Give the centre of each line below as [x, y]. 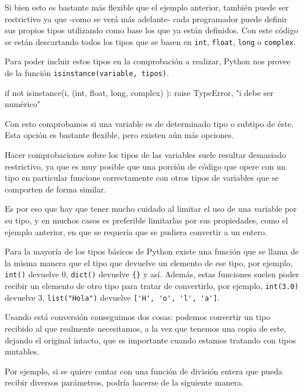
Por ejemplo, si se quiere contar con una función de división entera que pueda [144, 371]
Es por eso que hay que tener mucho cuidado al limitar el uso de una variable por [151, 209]
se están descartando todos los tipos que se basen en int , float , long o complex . [150, 41]
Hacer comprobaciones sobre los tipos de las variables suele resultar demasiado [146, 155]
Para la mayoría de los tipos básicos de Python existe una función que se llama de [152, 251]
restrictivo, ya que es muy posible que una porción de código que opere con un [145, 166]
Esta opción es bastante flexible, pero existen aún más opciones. [119, 135]
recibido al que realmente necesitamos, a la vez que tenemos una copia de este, [146, 328]
